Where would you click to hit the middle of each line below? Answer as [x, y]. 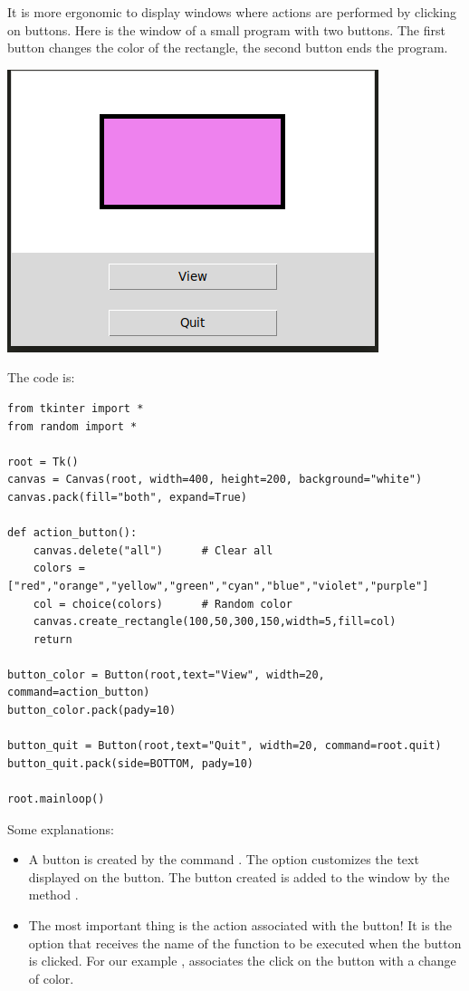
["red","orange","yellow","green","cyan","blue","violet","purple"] [218, 586]
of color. [51, 978]
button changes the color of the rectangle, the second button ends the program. [228, 48]
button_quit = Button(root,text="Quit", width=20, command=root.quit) [225, 746]
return [53, 639]
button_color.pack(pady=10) [92, 711]
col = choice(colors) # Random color [163, 604]
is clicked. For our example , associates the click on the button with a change [242, 961]
